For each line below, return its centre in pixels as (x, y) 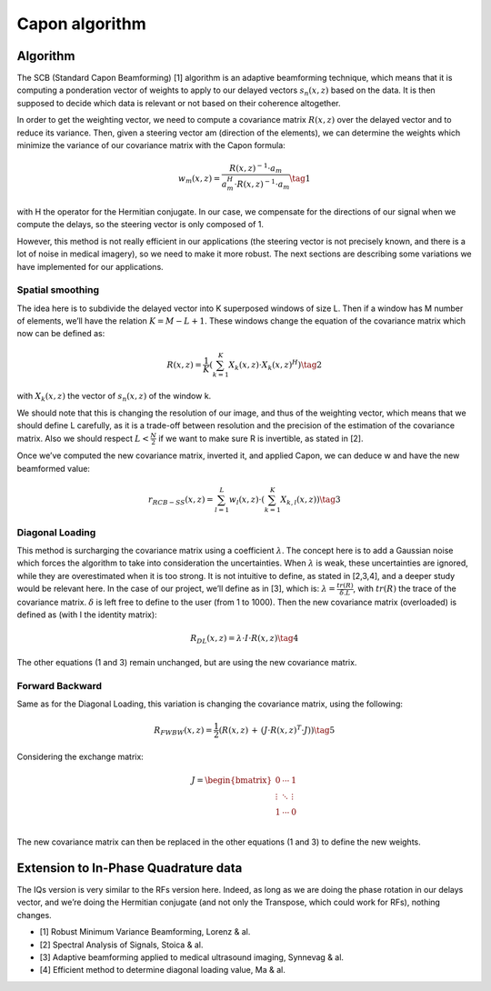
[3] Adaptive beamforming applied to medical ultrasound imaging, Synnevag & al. (192, 957)
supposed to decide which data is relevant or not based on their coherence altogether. (179, 103)
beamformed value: (54, 468)
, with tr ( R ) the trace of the (405, 589)
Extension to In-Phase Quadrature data (130, 868)
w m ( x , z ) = (199, 179)
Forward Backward (60, 686)
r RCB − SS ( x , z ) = (180, 500)
